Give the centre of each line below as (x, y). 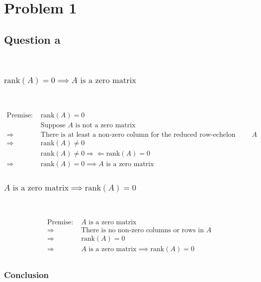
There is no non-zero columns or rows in (142, 231)
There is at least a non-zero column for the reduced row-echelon (138, 135)
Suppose (53, 126)
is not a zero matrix (105, 126)
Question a (32, 39)
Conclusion (26, 275)
